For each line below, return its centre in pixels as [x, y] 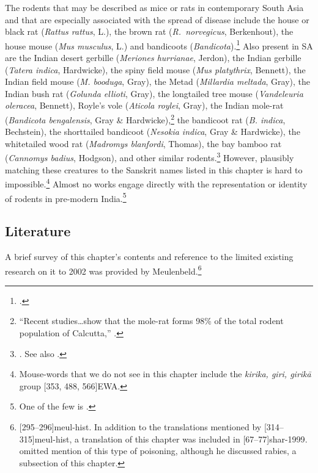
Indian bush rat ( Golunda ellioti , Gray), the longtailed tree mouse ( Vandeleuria [154, 93]
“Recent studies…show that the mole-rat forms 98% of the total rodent [151, 321]
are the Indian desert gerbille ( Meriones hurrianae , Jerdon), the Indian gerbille [153, 58]
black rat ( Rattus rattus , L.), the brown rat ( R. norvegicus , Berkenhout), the [149, 31]
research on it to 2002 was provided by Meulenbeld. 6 [103, 270]
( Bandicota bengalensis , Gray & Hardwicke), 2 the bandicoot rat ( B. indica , [145, 119]
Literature [38, 231]
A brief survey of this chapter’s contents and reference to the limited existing [149, 256]
